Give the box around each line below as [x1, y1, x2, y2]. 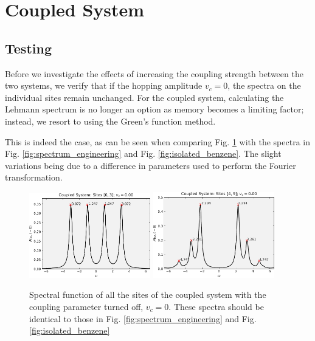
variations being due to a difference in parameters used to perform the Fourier [5, 159, 296, 171]
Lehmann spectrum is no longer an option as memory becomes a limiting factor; [5, 103, 304, 115]
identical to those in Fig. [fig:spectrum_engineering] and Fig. [29, 312, 257, 325]
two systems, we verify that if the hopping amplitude [5, 79, 202, 92]
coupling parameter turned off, [29, 300, 144, 312]
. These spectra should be [168, 300, 264, 312]
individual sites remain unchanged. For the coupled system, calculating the [5, 91, 284, 103]
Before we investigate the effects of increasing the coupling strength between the [5, 67, 303, 80]
